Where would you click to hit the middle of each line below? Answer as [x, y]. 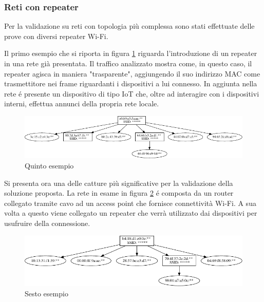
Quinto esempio [49, 166]
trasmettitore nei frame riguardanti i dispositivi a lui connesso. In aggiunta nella [131, 83]
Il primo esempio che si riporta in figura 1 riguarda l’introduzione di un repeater [131, 53]
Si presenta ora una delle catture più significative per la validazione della [119, 183]
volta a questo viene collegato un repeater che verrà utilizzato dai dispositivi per [131, 213]
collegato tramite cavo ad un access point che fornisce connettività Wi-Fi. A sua [130, 203]
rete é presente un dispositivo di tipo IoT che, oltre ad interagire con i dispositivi [132, 93]
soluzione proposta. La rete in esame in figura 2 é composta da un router [119, 193]
